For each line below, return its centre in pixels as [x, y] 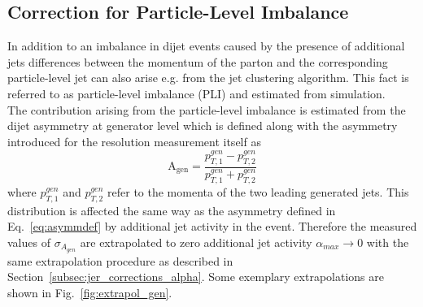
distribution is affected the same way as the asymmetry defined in [172, 210]
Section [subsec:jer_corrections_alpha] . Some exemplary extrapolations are [196, 277]
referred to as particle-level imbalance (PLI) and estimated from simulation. [196, 93]
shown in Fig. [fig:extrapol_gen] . [90, 292]
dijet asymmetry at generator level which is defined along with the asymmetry [203, 125]
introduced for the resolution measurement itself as [134, 141]
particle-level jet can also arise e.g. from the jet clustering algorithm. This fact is [208, 78]
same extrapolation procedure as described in [120, 260]
